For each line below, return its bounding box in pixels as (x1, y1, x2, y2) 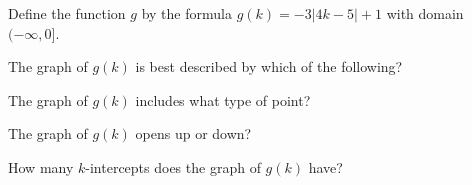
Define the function (8, 3, 126, 23)
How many (8, 156, 74, 177)
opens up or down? (135, 123, 252, 144)
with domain (386, 3, 464, 23)
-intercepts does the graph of (85, 156, 261, 177)
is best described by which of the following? (135, 56, 403, 77)
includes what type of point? (135, 89, 311, 110)
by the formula (141, 3, 232, 23)
